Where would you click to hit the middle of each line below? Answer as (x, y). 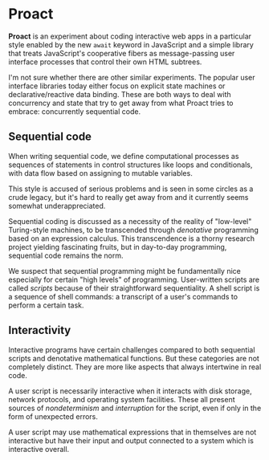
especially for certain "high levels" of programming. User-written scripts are (134, 279)
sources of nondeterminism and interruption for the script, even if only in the (135, 408)
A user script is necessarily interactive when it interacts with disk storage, (130, 391)
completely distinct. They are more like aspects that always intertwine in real (135, 367)
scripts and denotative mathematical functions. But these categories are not (134, 358)
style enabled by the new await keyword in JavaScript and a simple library (131, 44)
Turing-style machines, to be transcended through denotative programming (133, 230)
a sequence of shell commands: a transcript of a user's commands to (123, 296)
